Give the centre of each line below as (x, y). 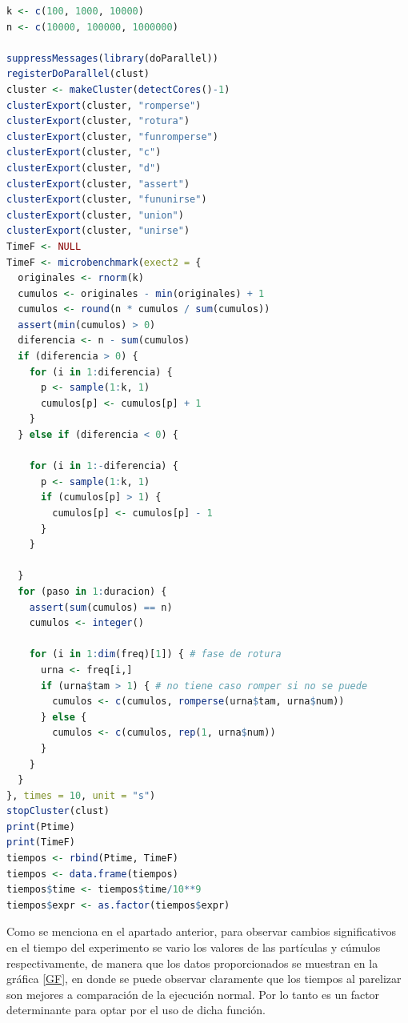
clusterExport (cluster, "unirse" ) (98, 231)
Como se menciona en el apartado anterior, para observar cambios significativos (202, 931)
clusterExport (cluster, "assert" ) (98, 184)
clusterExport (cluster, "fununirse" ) (107, 200)
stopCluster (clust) (58, 811)
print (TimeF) (41, 842)
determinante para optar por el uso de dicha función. (136, 1010)
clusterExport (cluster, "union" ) (95, 215)
